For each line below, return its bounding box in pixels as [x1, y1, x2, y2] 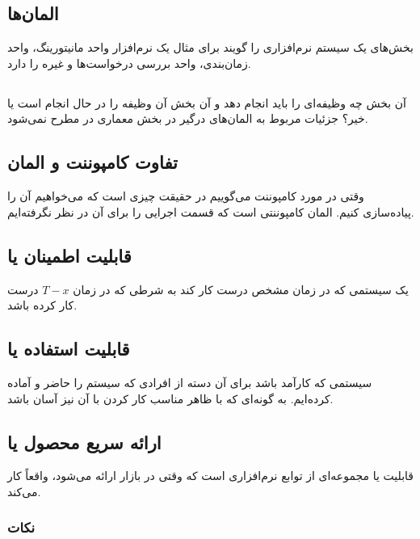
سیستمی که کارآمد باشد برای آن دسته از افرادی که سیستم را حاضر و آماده [7, 373, 372, 390]
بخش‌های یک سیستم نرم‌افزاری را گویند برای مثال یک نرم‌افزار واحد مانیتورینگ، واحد [7, 39, 414, 56]
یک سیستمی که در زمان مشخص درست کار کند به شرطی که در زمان [73, 280, 409, 297]
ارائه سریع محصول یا [7, 429, 162, 454]
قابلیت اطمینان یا [7, 242, 132, 267]
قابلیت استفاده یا [7, 336, 130, 361]
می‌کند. [7, 482, 41, 499]
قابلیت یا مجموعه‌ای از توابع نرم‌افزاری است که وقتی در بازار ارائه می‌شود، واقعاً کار [7, 467, 414, 484]
